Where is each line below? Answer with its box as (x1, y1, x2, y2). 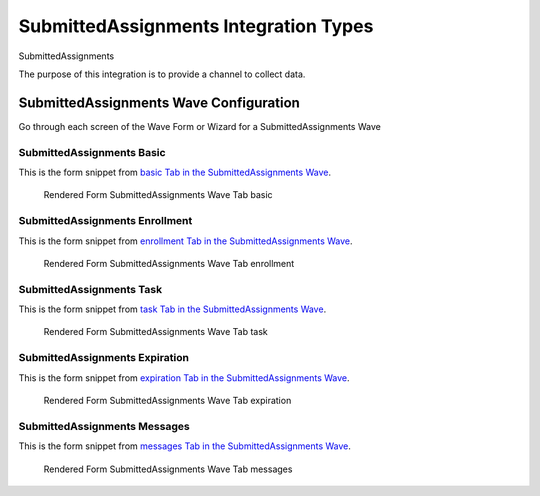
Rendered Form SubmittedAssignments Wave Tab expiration (43, 394, 292, 406)
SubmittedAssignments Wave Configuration (18, 94, 300, 111)
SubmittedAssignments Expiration (18, 351, 190, 365)
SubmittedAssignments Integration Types (18, 15, 374, 37)
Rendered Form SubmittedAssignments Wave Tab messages (43, 463, 293, 475)
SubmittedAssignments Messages (18, 419, 190, 433)
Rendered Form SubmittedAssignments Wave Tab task (43, 326, 269, 338)
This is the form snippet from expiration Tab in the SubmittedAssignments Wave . (18, 371, 350, 384)
